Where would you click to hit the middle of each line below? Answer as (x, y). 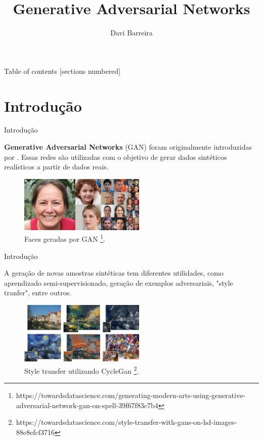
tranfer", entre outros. (38, 293)
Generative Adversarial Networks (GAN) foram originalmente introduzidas (128, 147)
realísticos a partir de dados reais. (56, 167)
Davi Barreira (131, 33)
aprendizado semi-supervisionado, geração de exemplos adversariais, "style (119, 282)
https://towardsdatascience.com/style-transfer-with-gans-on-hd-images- (126, 422)
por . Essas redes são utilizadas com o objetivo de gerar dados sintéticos (116, 157)
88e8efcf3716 (35, 432)
